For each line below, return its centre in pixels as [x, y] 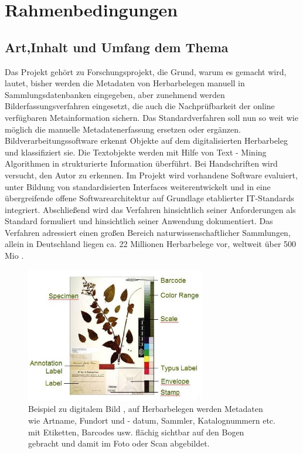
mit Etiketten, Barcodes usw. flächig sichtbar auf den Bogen [136, 432]
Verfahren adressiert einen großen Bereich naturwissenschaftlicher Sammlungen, [148, 232]
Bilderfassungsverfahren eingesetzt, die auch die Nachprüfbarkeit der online [140, 106]
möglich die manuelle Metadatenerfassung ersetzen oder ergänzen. [123, 129]
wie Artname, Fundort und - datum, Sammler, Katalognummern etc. [152, 420]
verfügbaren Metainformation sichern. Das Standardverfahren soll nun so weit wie [151, 117]
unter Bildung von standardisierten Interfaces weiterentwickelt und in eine [138, 186]
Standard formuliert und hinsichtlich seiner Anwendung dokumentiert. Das [139, 221]
